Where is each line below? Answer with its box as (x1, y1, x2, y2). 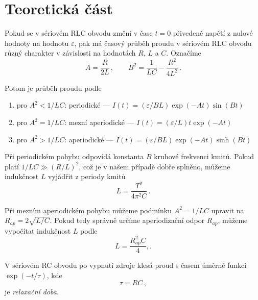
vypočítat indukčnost (5, 225, 71, 236)
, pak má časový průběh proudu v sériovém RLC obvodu (74, 37, 252, 48)
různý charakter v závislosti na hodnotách (5, 47, 136, 58)
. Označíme (166, 47, 201, 58)
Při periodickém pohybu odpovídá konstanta (5, 151, 144, 162)
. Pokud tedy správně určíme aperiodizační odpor (50, 215, 205, 226)
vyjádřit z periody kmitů (48, 171, 126, 182)
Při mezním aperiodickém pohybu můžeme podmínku (5, 205, 172, 215)
